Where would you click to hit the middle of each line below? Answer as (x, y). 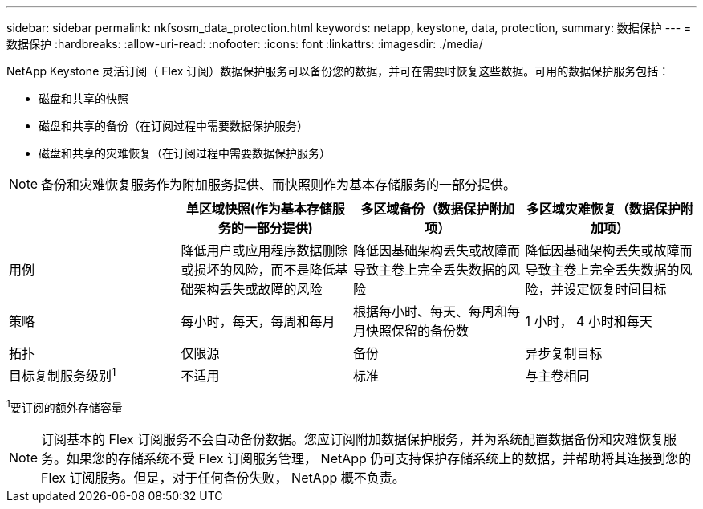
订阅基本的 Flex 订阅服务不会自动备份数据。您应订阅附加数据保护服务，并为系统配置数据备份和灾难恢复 (353, 439)
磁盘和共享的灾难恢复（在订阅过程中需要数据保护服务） (185, 153)
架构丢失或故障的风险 (258, 289)
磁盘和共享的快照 (83, 98)
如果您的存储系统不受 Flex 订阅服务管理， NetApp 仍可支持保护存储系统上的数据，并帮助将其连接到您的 (379, 458)
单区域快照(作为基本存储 (259, 209)
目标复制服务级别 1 (63, 375)
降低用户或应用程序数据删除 (264, 250)
